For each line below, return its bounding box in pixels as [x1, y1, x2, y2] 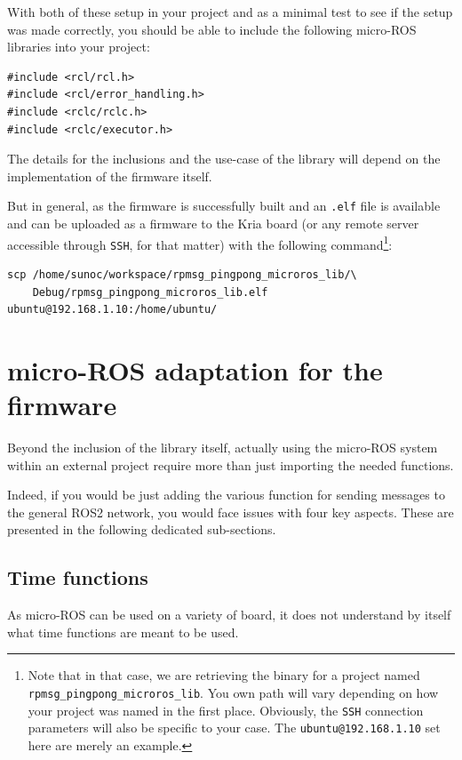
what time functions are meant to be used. [7, 622, 239, 641]
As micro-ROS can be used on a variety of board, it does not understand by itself [7, 605, 451, 624]
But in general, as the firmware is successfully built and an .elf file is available [7, 196, 441, 215]
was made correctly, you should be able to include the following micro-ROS [7, 20, 417, 38]
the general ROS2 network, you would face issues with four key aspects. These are [7, 502, 454, 521]
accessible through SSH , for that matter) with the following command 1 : [7, 232, 393, 253]
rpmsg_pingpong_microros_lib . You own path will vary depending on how [28, 683, 439, 701]
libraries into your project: [7, 37, 150, 56]
